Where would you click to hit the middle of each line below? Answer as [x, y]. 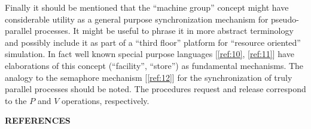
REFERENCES [38, 120]
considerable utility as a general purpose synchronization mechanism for [137, 19]
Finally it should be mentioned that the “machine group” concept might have [147, 7]
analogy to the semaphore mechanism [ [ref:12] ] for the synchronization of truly [149, 77]
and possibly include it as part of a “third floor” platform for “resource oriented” [153, 42]
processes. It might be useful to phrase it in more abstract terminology [164, 31]
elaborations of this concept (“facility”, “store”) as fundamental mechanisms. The [154, 65]
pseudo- [285, 19]
